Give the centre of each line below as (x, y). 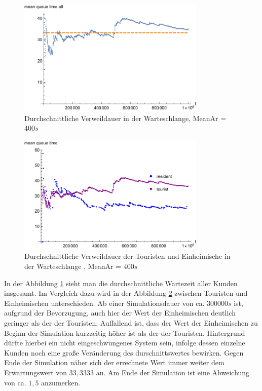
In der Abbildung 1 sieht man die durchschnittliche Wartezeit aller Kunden (121, 283)
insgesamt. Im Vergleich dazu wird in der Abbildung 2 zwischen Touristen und (126, 293)
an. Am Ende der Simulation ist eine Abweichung (173, 372)
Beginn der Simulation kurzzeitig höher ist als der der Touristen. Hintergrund (125, 333)
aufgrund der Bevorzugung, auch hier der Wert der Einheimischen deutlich (120, 313)
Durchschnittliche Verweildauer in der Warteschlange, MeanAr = (125, 118)
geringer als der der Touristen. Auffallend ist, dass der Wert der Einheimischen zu (131, 322)
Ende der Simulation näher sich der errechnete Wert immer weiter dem (114, 362)
